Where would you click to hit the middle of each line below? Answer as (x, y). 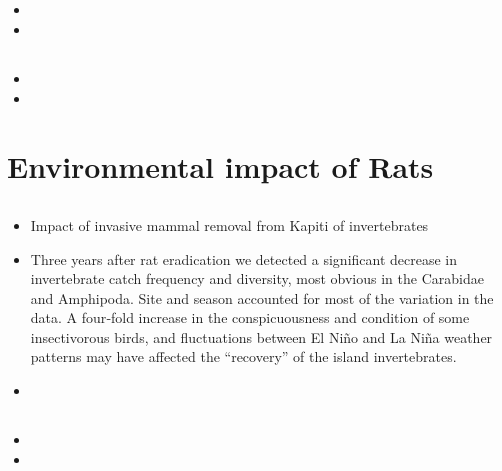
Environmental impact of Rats (220, 166)
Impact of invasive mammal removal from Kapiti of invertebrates (229, 224)
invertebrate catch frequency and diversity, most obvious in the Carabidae (257, 278)
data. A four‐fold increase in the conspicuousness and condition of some (250, 317)
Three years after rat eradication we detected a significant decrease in (244, 258)
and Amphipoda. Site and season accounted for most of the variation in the (262, 297)
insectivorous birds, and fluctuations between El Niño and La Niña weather (261, 336)
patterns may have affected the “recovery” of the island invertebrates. (243, 356)
